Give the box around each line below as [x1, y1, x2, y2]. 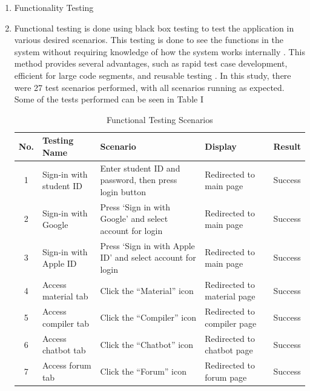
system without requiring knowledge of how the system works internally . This [14, 45, 305, 58]
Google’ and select [100, 212, 168, 225]
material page [205, 290, 256, 302]
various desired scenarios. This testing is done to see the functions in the [14, 33, 283, 46]
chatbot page [205, 344, 253, 356]
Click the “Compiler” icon [100, 311, 197, 324]
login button [100, 185, 146, 198]
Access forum [42, 359, 91, 372]
